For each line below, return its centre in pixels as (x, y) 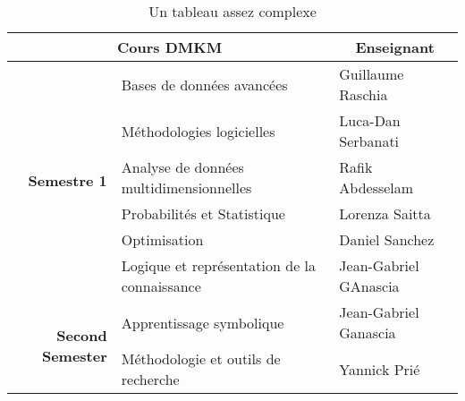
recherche (150, 379)
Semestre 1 (68, 180)
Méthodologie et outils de (201, 358)
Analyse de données (182, 167)
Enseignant (395, 47)
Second (82, 335)
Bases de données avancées (204, 84)
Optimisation (162, 239)
